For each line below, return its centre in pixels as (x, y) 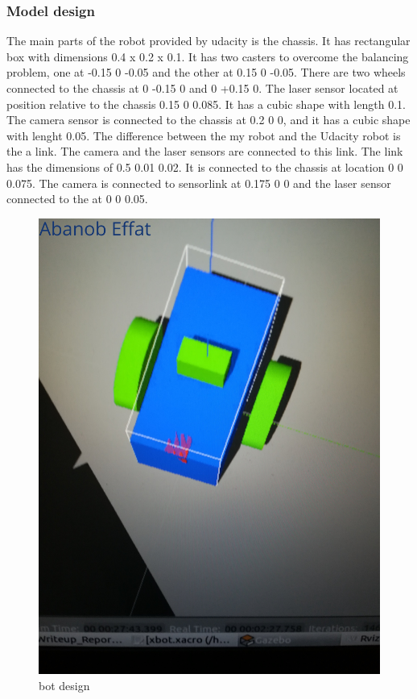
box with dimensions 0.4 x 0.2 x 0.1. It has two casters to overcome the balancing (208, 56)
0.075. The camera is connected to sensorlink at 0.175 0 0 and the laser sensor (199, 183)
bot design (64, 685)
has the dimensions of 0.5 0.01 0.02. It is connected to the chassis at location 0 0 (205, 166)
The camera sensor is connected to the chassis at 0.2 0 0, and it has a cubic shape (208, 120)
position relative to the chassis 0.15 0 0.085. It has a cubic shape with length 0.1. (206, 104)
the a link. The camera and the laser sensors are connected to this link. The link (205, 151)
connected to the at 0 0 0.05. (77, 199)
